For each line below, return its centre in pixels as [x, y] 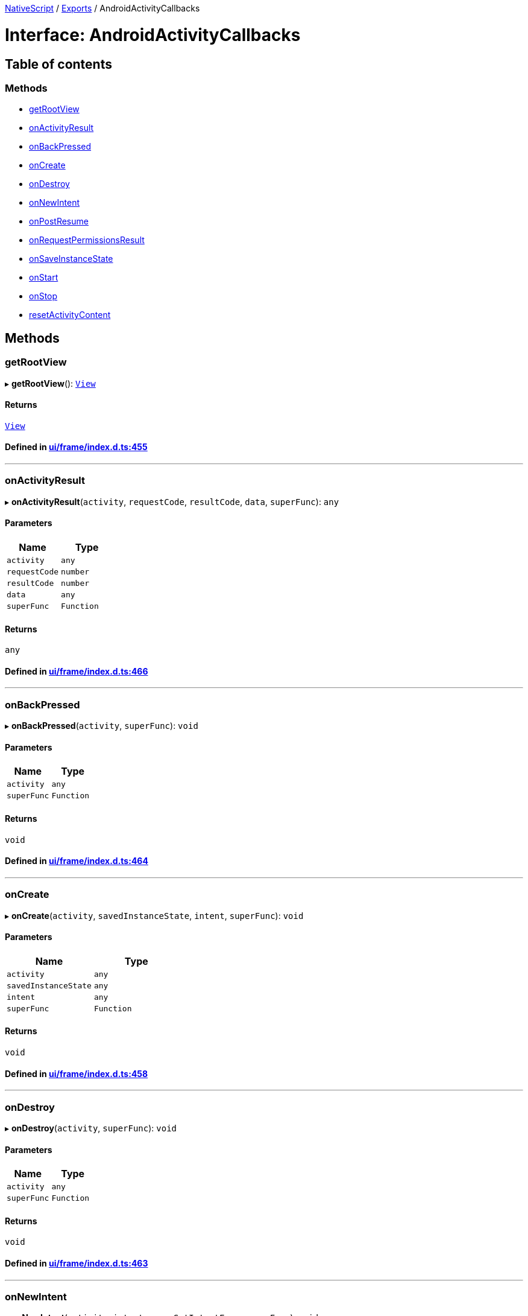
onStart [44, 278]
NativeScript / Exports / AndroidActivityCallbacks [102, 8]
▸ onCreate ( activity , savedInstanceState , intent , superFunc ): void [154, 915]
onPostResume [59, 221]
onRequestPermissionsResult [87, 240]
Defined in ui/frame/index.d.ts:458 [77, 1073]
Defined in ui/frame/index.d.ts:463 [77, 1263]
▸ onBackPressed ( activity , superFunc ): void [102, 726]
